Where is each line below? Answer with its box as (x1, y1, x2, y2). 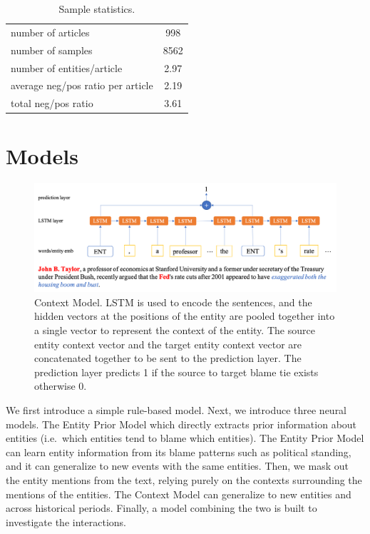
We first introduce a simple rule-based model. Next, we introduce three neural (6, 402, 347, 417)
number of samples (11, 42, 93, 57)
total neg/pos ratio (11, 96, 93, 111)
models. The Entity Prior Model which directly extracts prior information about (6, 416, 357, 431)
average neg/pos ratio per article (11, 78, 153, 93)
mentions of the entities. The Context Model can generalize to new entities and (6, 486, 351, 501)
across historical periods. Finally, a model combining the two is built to (6, 500, 317, 515)
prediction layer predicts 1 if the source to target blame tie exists (34, 364, 319, 379)
